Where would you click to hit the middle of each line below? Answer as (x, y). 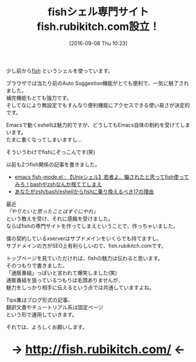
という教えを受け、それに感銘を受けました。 (60, 218)
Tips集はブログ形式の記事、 (39, 300)
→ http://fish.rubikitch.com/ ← (98, 349)
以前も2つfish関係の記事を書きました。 (53, 164)
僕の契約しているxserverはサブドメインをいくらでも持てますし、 (84, 238)
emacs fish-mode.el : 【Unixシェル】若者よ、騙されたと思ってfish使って (102, 177)
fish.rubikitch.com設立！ (98, 27)
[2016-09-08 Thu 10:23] (98, 43)
